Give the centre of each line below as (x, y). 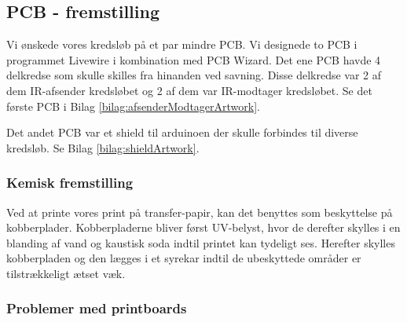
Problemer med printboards (97, 308)
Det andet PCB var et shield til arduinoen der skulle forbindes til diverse (182, 132)
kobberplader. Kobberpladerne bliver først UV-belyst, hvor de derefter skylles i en (203, 227)
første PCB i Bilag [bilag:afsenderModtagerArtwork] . (133, 106)
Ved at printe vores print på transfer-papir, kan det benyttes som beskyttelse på (200, 212)
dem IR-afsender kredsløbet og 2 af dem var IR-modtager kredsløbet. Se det (189, 90)
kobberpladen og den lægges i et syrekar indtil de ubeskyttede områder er (184, 258)
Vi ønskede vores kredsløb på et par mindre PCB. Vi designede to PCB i (182, 44)
